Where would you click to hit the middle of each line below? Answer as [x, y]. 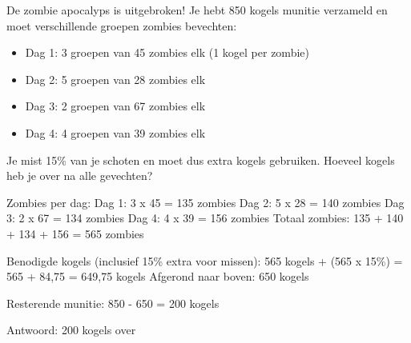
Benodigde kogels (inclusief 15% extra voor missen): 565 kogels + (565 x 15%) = [205, 260]
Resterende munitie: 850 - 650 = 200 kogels [113, 303]
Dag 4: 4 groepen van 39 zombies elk [115, 132]
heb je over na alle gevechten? [80, 175]
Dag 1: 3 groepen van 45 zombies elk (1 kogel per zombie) [167, 52]
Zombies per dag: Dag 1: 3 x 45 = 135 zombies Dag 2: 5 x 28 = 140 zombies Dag [205, 202]
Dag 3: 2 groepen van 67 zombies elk [115, 106]
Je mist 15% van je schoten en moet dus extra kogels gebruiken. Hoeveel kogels [201, 160]
